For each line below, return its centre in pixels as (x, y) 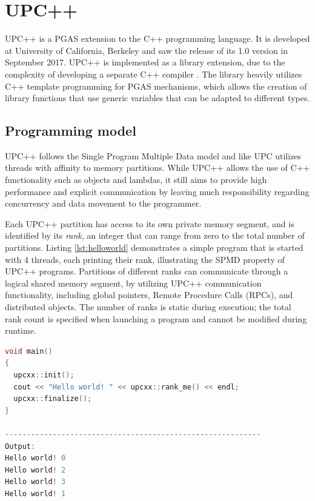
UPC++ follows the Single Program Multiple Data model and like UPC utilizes (153, 155)
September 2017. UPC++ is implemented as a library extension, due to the (145, 62)
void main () (29, 351)
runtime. (21, 330)
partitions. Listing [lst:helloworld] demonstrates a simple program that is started (154, 247)
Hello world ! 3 (35, 482)
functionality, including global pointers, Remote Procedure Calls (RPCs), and (149, 295)
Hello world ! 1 (35, 493)
